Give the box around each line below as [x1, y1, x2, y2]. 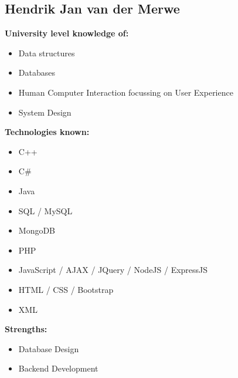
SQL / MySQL [18, 204, 73, 217]
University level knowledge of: [5, 27, 129, 39]
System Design [18, 106, 72, 118]
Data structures [18, 46, 75, 59]
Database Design [18, 342, 79, 355]
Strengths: [5, 323, 47, 335]
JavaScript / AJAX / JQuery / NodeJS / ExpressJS [18, 264, 208, 276]
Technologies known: [5, 126, 90, 138]
